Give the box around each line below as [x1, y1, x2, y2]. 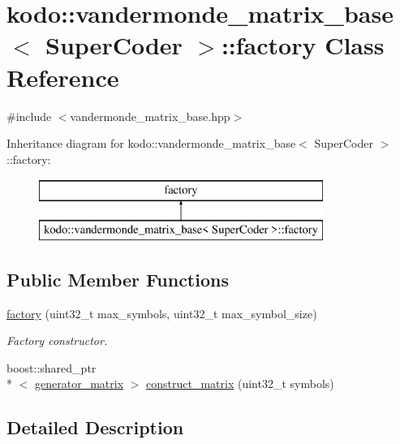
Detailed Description [6, 415, 184, 440]
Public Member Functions [6, 266, 229, 291]
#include [6, 107, 52, 124]
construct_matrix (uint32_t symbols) [146, 375, 334, 392]
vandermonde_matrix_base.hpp [70, 107, 230, 124]
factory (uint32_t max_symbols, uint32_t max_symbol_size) [6, 304, 317, 321]
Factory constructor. [6, 332, 108, 349]
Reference [6, 60, 119, 93]
